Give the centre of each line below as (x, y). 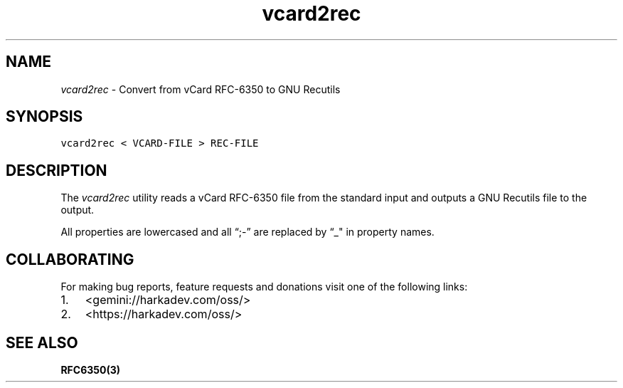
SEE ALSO (42, 342)
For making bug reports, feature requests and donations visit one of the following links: (264, 287)
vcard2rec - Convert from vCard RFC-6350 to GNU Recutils (201, 89)
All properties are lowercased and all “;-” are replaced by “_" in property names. (247, 232)
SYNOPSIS (44, 117)
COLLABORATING (70, 259)
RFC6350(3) (91, 369)
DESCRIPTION (57, 170)
